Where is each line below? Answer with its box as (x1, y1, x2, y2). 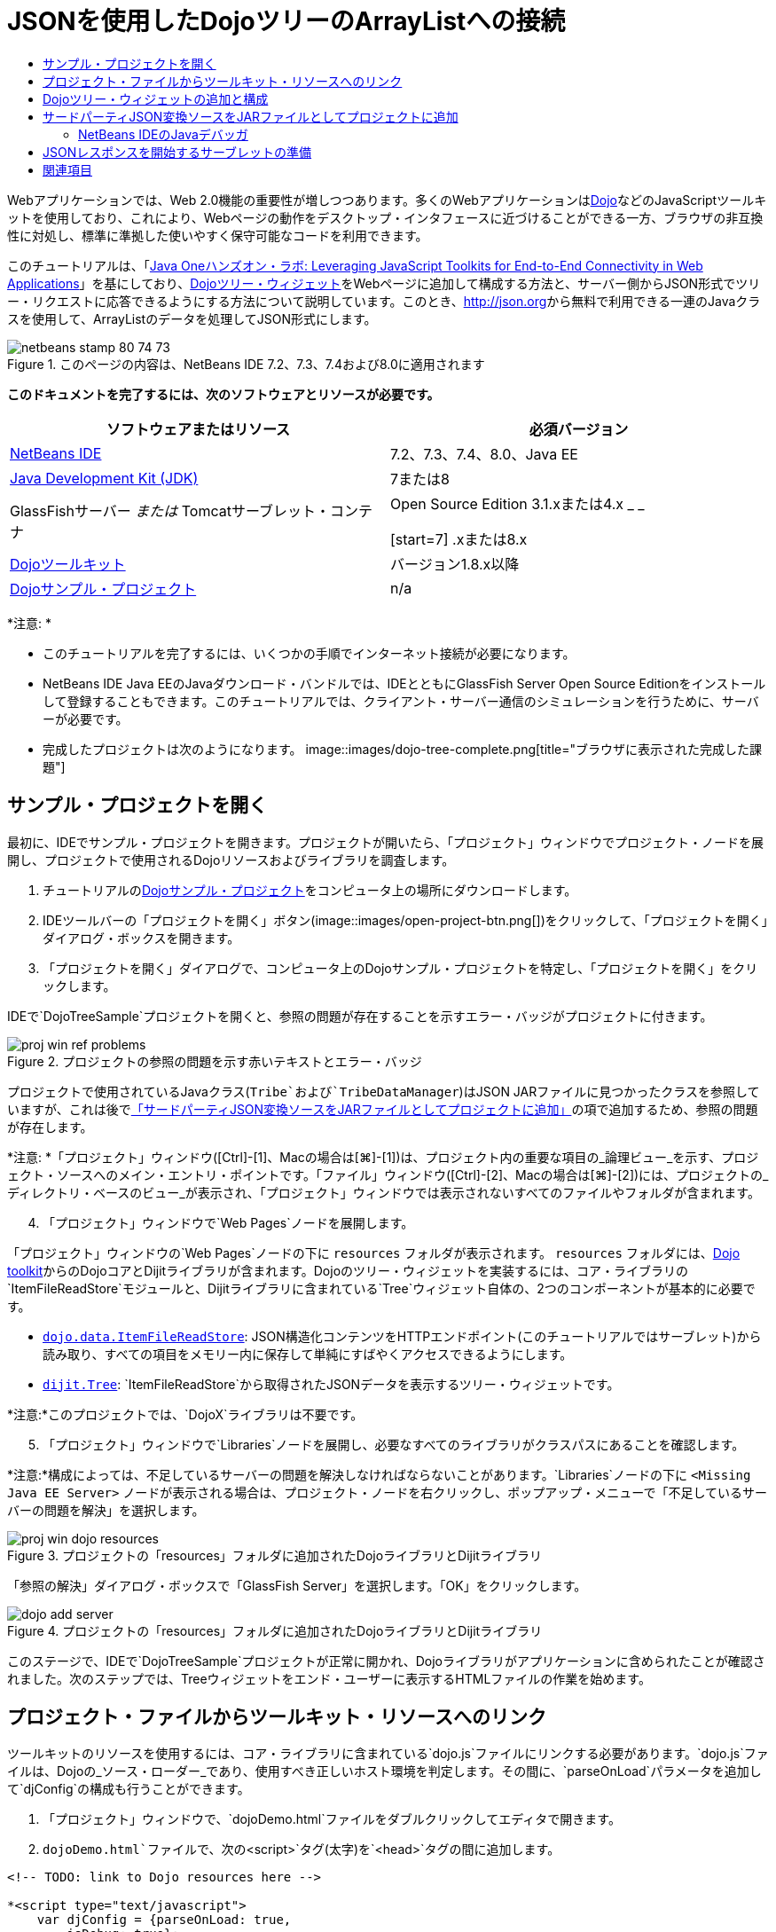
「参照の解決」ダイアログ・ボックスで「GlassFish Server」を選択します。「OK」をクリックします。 (7, 1577, 587, 1593)
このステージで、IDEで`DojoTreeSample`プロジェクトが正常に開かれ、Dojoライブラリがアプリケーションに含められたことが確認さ (7, 1653, 765, 1669)
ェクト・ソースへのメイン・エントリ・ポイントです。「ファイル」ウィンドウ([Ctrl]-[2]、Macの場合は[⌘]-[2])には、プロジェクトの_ (7, 1166, 769, 1182)
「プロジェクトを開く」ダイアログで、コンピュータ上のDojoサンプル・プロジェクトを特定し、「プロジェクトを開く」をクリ (43, 960, 758, 976)
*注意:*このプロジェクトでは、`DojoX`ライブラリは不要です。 (7, 1406, 364, 1422)
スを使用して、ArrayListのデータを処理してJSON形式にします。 (7, 310, 377, 326)
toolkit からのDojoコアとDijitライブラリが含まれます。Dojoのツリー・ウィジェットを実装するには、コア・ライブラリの (7, 1262, 689, 1278)
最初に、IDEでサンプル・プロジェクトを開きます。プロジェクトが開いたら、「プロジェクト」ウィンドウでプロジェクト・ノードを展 (7, 834, 764, 850)
